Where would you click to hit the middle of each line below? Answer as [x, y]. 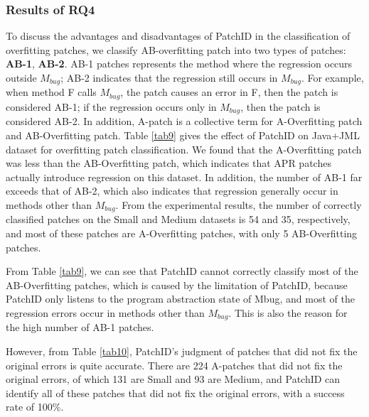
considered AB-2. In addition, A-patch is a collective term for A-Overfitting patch [184, 121]
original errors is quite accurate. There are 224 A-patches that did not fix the [174, 365]
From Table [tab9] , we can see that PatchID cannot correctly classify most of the [182, 271]
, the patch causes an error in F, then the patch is [229, 92]
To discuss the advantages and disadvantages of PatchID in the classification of [178, 36]
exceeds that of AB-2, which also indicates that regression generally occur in [172, 191]
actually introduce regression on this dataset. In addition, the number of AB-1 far [184, 177]
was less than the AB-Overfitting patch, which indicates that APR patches [169, 163]
